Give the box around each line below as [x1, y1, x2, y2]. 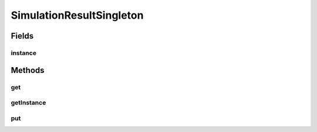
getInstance [11, 99, 46, 107]
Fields [11, 31, 34, 41]
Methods [11, 65, 45, 75]
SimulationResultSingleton [11, 9, 144, 22]
